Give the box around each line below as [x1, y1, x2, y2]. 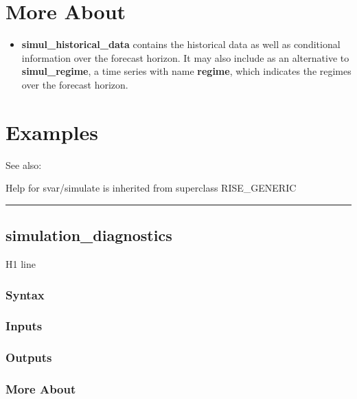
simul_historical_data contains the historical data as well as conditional [21, 37, 341, 52]
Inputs [5, 317, 43, 334]
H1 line [5, 257, 36, 271]
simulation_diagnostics [5, 225, 172, 246]
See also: [5, 157, 42, 172]
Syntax [5, 286, 45, 303]
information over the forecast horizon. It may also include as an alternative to [21, 50, 349, 65]
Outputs [5, 349, 52, 366]
